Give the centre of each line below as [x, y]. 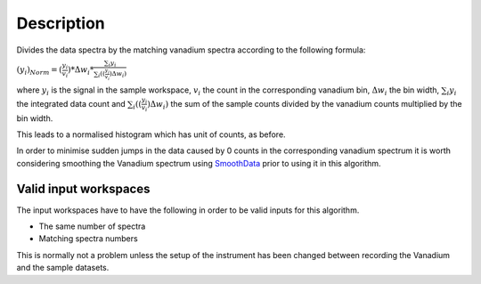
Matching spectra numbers [88, 239]
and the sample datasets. [63, 268]
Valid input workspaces [83, 188]
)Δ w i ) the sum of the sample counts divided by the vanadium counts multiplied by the [305, 105]
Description [61, 23]
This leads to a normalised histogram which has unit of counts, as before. [151, 134]
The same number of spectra [92, 226]
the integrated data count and [71, 103]
